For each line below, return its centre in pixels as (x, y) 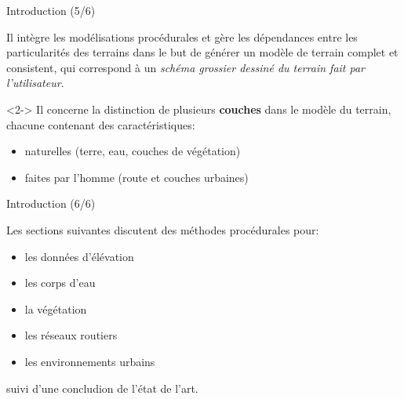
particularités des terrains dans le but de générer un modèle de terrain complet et (202, 52)
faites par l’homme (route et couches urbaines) (136, 177)
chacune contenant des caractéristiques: (101, 124)
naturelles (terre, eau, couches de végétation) (133, 151)
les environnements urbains (90, 361)
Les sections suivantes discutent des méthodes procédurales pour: (163, 229)
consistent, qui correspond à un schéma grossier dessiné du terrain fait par (186, 67)
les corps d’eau (60, 283)
